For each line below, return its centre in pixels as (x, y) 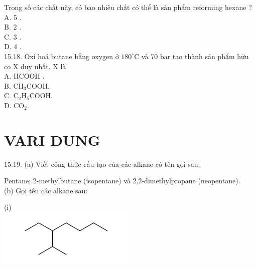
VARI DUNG (52, 140)
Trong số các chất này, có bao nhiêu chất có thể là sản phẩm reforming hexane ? (128, 7)
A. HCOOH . (24, 76)
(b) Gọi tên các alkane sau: (46, 190)
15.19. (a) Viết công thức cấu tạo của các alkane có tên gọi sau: (102, 164)
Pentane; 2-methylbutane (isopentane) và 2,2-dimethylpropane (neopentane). (122, 181)
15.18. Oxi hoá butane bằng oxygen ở (61, 56)
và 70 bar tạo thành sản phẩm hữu (195, 56)
